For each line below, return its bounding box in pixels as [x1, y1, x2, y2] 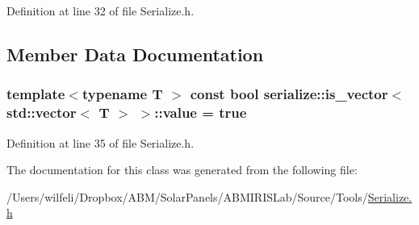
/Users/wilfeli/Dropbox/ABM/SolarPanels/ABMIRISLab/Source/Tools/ [6, 188, 368, 205]
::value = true [154, 102, 247, 123]
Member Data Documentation [6, 41, 264, 66]
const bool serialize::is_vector [190, 84, 388, 104]
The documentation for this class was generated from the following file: [6, 161, 358, 178]
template [6, 84, 65, 104]
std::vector [6, 102, 77, 123]
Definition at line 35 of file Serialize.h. [6, 134, 195, 151]
